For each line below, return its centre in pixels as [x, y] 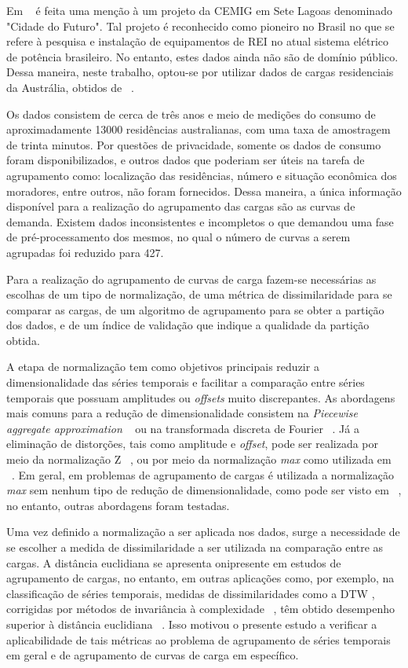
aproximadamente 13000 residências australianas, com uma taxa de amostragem [199, 129]
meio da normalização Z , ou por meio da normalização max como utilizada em [199, 459]
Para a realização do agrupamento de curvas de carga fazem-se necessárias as [191, 279]
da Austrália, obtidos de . [70, 87]
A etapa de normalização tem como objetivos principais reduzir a [163, 367]
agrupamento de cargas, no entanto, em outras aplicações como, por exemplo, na [200, 578]
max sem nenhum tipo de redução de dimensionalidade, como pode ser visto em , [204, 490]
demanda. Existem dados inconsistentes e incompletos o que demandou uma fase [200, 221]
